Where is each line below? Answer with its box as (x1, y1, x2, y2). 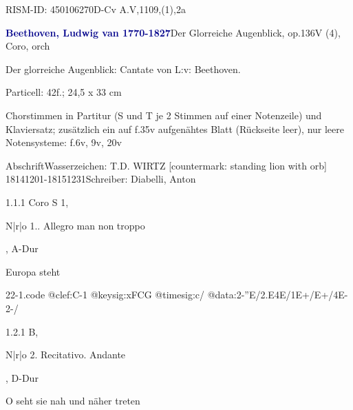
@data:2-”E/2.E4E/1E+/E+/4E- (207, 287, 348, 302)
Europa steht (6, 264, 61, 278)
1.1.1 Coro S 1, (6, 194, 69, 209)
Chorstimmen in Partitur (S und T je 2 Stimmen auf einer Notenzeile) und (6, 107, 322, 122)
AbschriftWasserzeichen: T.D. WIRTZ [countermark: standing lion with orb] (6, 158, 327, 172)
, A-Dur (6, 241, 39, 256)
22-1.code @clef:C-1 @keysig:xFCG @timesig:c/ (6, 287, 204, 302)
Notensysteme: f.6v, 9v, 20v (6, 135, 122, 150)
